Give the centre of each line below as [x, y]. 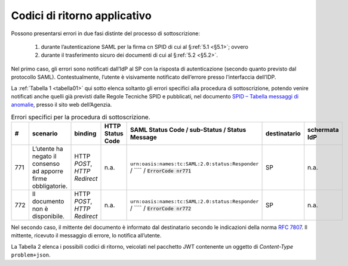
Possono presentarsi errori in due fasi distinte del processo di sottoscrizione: [105, 33]
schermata [323, 130]
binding [85, 134]
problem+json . [31, 255]
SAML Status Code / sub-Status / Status [188, 130]
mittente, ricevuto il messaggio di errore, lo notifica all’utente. [86, 236]
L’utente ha [48, 149]
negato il [44, 156]
